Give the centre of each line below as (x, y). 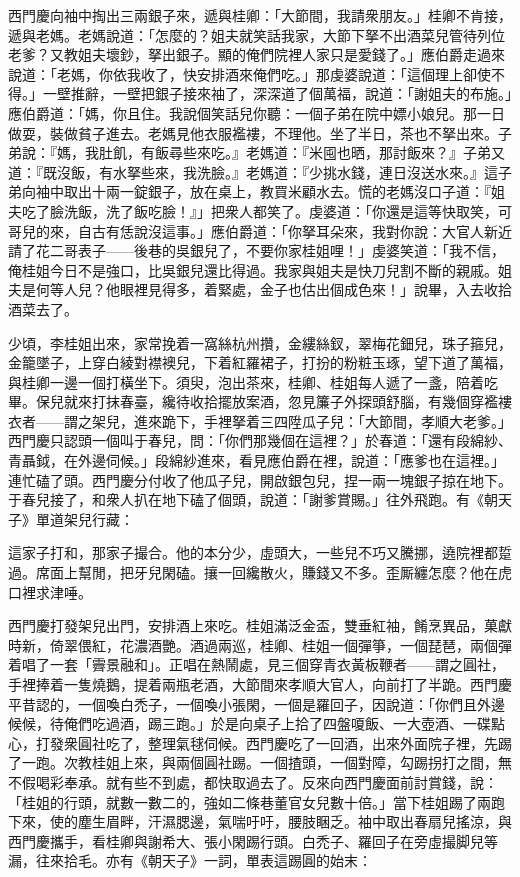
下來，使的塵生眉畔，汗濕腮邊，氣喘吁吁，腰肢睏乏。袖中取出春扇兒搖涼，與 (260, 821)
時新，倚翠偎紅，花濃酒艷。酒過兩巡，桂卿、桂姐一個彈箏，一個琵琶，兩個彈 (260, 644)
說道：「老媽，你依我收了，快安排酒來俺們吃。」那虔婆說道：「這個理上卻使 (249, 73)
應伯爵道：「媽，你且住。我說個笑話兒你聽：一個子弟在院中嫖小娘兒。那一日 (256, 112)
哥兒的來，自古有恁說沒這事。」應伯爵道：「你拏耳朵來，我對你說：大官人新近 (260, 230)
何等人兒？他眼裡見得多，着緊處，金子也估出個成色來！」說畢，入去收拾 (273, 289)
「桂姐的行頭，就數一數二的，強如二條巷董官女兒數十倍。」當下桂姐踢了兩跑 (256, 801)
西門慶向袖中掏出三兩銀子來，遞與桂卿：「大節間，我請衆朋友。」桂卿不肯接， (260, 15)
